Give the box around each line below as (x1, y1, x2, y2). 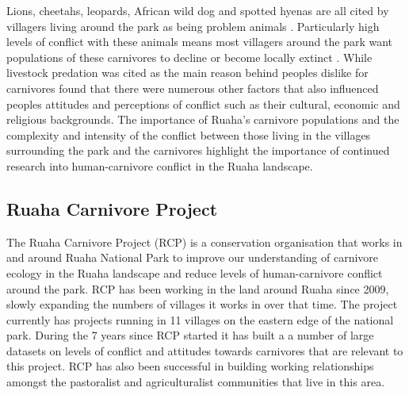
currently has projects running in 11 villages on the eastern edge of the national (6, 311, 394, 328)
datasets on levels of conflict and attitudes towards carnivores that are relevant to (6, 342, 403, 359)
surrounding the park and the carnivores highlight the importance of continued (6, 142, 390, 159)
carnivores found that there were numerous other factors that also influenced (6, 79, 379, 96)
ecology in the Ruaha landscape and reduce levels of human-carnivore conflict (6, 264, 383, 281)
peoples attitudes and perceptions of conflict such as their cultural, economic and (6, 95, 400, 112)
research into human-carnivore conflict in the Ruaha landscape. (6, 157, 313, 174)
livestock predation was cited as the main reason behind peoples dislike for (6, 64, 369, 81)
